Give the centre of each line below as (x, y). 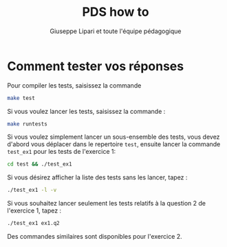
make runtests (28, 124)
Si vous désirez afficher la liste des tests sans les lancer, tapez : (97, 177)
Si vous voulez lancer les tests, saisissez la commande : (86, 111)
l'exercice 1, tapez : (34, 210)
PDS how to (116, 12)
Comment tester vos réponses (96, 66)
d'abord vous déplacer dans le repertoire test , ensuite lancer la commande (114, 144)
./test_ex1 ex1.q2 (33, 224)
